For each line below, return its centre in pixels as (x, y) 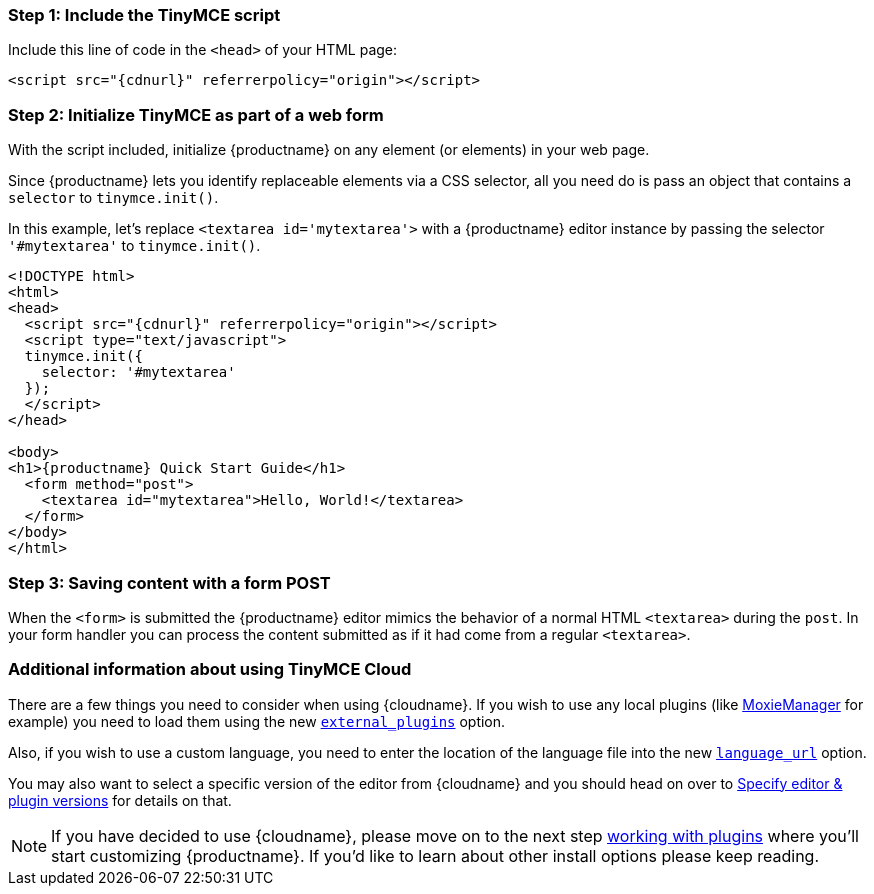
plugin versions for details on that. (120, 800)
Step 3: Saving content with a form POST (169, 582)
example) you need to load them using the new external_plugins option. (257, 721)
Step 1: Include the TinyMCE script (144, 15)
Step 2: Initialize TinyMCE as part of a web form (196, 114)
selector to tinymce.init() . (113, 198)
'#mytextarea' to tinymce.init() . (134, 246)
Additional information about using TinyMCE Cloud (210, 669)
